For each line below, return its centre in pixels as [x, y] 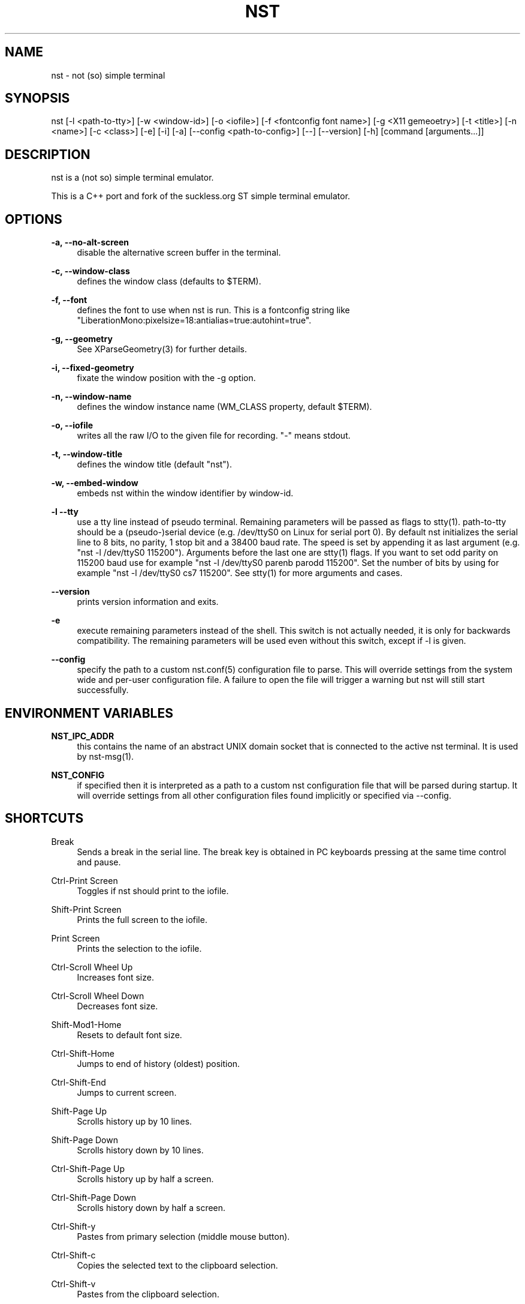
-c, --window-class [90, 271]
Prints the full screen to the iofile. [142, 919]
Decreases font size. [117, 1006]
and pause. [99, 862]
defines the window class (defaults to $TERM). [169, 281]
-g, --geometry [82, 339]
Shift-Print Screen [86, 909]
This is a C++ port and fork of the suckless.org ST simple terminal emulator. [201, 196]
